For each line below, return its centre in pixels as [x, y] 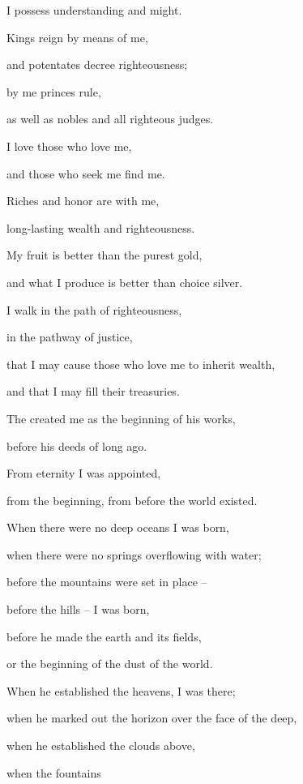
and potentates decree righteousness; [97, 64]
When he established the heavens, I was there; [121, 690]
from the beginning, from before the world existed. [132, 500]
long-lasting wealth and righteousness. [101, 227]
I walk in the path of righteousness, [94, 309]
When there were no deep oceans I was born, [118, 527]
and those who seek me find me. [86, 173]
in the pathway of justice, [70, 337]
